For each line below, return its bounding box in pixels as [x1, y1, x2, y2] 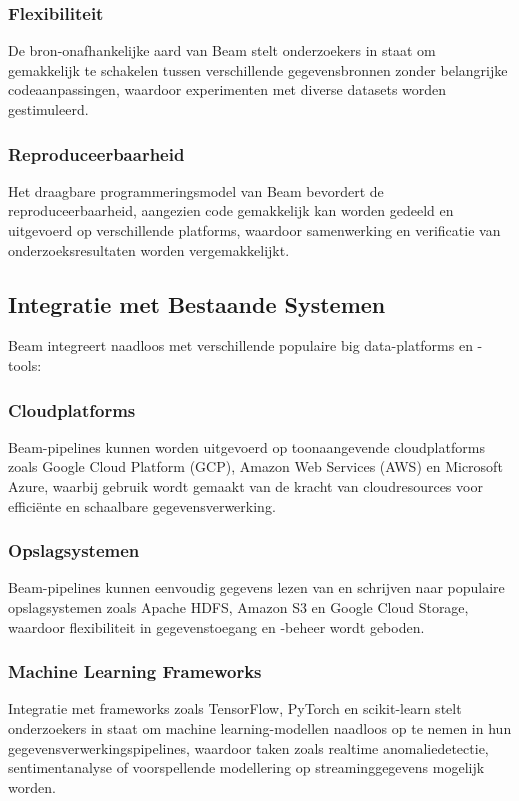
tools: [8, 354, 42, 375]
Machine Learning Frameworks [8, 659, 262, 684]
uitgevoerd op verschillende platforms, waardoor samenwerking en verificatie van [8, 220, 501, 240]
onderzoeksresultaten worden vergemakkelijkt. [8, 239, 290, 260]
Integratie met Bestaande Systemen [8, 288, 386, 319]
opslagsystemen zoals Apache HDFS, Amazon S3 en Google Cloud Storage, [8, 596, 469, 617]
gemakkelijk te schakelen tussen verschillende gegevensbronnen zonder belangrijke [8, 59, 508, 80]
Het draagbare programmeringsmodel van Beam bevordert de [8, 180, 384, 201]
